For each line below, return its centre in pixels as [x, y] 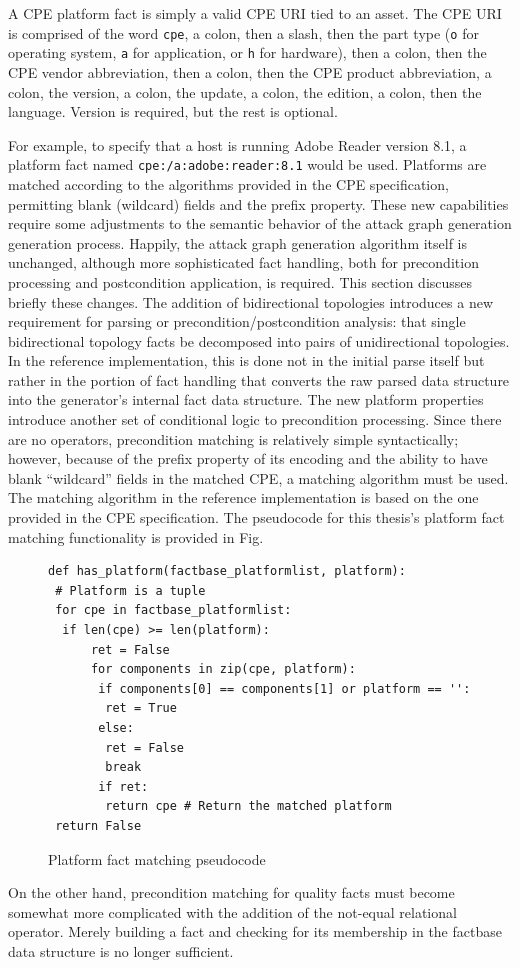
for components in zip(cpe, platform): [223, 669]
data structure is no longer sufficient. [121, 950]
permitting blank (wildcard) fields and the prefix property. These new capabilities [258, 203]
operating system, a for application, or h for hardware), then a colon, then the [247, 52]
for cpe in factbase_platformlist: [173, 610]
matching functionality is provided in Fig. [136, 536]
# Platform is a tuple [130, 590]
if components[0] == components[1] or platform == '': [284, 688]
